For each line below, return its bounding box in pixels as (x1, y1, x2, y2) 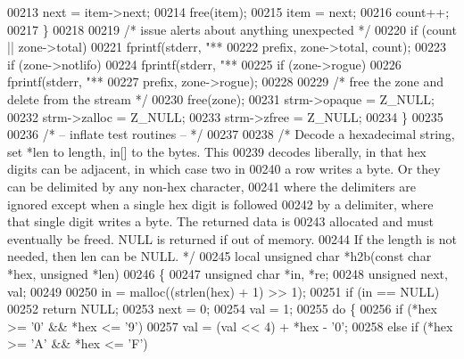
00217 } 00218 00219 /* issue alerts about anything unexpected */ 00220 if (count (7, 20, 457, 38)
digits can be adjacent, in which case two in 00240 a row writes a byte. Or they (7, 159, 441, 178)
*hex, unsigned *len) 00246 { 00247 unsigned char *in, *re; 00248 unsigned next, (7, 264, 448, 282)
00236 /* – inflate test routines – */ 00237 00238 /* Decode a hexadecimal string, (7, 125, 455, 143)
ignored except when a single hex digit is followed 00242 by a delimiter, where (7, 194, 434, 213)
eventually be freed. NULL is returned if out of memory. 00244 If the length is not (7, 229, 457, 248)
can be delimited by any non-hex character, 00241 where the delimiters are (7, 176, 416, 195)
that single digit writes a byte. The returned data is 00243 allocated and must (7, 212, 434, 231)
